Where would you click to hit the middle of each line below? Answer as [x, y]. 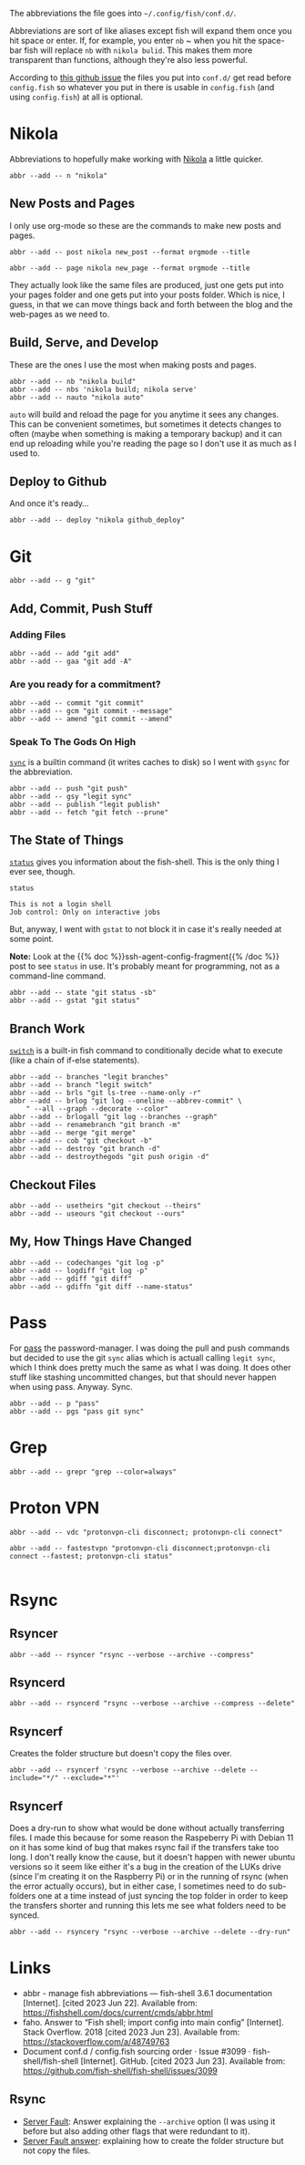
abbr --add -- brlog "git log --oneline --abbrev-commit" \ [126, 1101]
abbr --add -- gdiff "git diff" [71, 1279]
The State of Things [67, 839]
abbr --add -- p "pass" [55, 1404]
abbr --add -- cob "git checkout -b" [81, 1141]
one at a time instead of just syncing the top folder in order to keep [163, 1896]
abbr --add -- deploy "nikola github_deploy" [97, 520]
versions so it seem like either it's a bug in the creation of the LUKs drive [146, 1867]
